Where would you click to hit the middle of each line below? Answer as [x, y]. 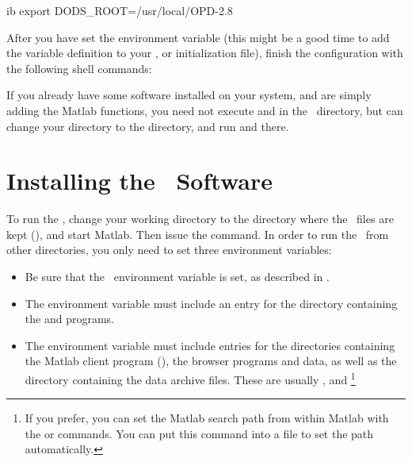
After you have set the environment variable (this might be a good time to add [198, 37]
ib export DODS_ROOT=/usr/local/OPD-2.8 [120, 10]
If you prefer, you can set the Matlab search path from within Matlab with [207, 418]
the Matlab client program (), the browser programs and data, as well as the [211, 361]
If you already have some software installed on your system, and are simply [189, 95]
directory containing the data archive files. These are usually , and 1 [190, 378]
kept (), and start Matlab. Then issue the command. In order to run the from [198, 234]
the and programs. [69, 319]
